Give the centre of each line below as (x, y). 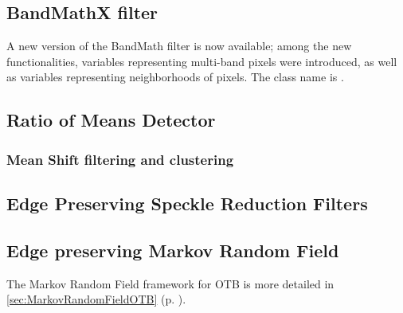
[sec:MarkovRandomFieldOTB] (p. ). (96, 299)
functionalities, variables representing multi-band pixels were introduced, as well (202, 61)
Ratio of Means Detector (111, 120)
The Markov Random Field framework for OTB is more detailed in (170, 283)
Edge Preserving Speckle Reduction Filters (187, 203)
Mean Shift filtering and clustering (120, 159)
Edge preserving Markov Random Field (173, 250)
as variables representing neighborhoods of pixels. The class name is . (175, 77)
